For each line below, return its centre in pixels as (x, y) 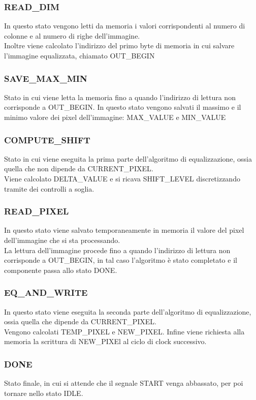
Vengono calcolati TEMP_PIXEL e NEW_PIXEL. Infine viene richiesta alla (124, 331)
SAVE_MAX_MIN (46, 78)
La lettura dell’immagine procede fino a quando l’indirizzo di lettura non (117, 250)
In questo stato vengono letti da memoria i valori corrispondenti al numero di (125, 26)
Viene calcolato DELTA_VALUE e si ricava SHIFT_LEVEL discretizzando (122, 178)
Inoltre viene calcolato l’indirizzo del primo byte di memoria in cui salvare (119, 45)
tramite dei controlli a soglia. (49, 188)
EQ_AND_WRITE (46, 293)
